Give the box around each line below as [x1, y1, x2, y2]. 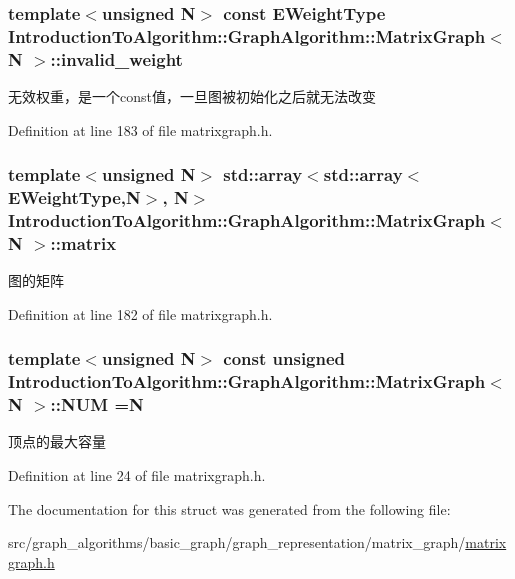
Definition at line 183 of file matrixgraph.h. [8, 119, 273, 140]
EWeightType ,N [8, 185, 141, 210]
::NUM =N [50, 392, 144, 417]
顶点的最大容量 [8, 431, 106, 452]
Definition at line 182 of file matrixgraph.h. [8, 303, 273, 324]
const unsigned [223, 346, 346, 371]
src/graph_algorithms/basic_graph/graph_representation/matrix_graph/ [8, 532, 466, 553]
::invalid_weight [50, 46, 183, 71]
